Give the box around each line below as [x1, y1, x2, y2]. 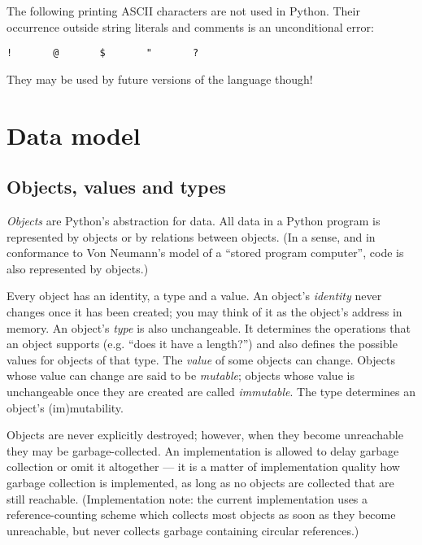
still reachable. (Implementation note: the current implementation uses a [7, 490, 368, 507]
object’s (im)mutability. [7, 399, 124, 416]
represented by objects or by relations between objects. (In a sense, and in [7, 228, 376, 245]
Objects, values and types [7, 174, 226, 199]
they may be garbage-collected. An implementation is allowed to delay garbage [7, 442, 399, 459]
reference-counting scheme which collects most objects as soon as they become [7, 506, 396, 523]
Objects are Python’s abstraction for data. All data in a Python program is [7, 212, 381, 229]
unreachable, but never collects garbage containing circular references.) [7, 521, 359, 538]
